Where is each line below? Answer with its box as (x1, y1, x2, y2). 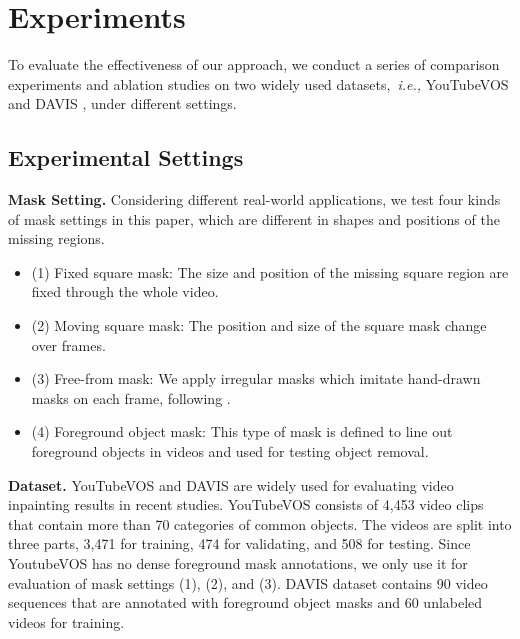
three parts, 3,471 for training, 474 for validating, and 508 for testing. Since (8, 533, 471, 554)
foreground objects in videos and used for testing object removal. (31, 441, 429, 462)
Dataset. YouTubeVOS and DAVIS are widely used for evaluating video (8, 474, 454, 495)
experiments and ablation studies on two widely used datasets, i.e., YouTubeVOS (8, 73, 509, 94)
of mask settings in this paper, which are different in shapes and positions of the (8, 208, 500, 229)
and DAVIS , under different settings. (8, 93, 237, 114)
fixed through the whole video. (31, 281, 219, 302)
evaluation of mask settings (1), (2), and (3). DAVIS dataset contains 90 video (8, 572, 488, 593)
